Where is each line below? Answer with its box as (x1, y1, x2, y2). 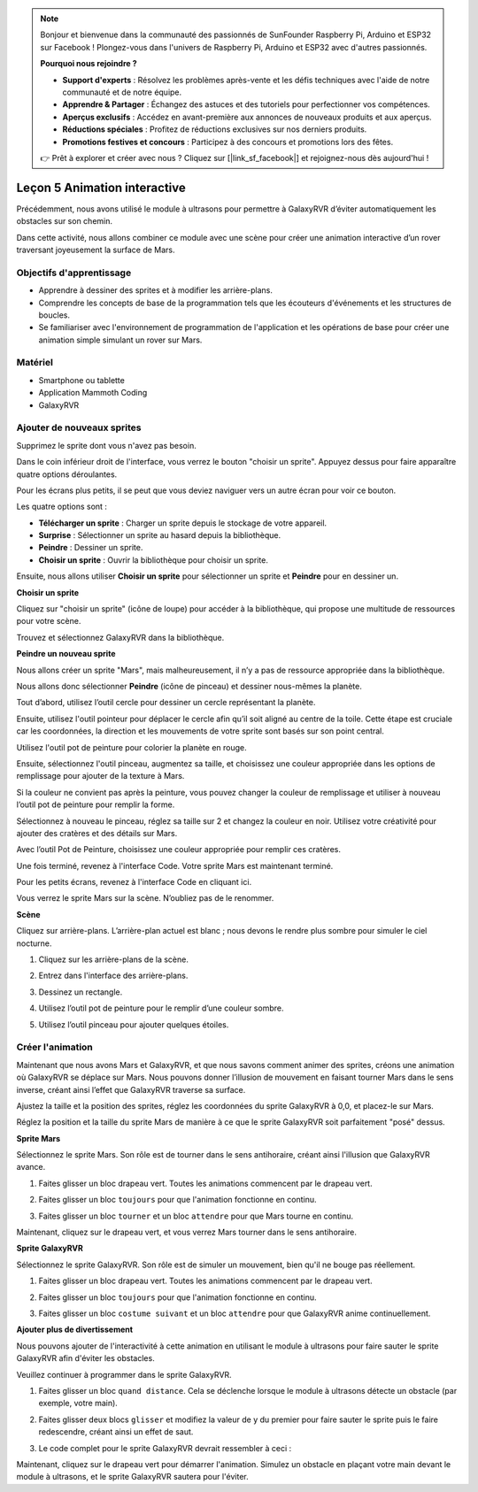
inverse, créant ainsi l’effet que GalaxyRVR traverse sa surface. (16, 1084, 246, 1095)
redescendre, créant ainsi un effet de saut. (38, 1427, 194, 1437)
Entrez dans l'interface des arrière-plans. (38, 970, 189, 981)
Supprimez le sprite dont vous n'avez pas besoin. (16, 440, 197, 450)
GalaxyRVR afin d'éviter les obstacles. (16, 1353, 155, 1364)
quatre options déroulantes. (16, 469, 118, 480)
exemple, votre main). (38, 1398, 119, 1409)
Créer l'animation (16, 1041, 93, 1053)
